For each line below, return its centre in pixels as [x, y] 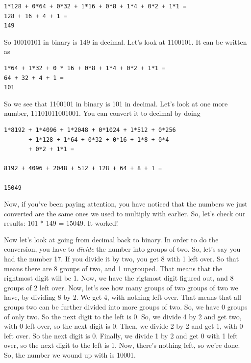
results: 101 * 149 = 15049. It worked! [61, 223]
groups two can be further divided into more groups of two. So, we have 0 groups [126, 307]
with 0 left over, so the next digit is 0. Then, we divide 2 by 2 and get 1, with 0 [124, 326]
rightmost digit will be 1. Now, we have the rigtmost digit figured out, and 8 [119, 278]
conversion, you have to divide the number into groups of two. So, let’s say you [122, 249]
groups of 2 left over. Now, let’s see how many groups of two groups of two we [121, 287]
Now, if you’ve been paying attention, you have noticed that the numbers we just [126, 204]
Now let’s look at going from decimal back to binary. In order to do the [111, 239]
